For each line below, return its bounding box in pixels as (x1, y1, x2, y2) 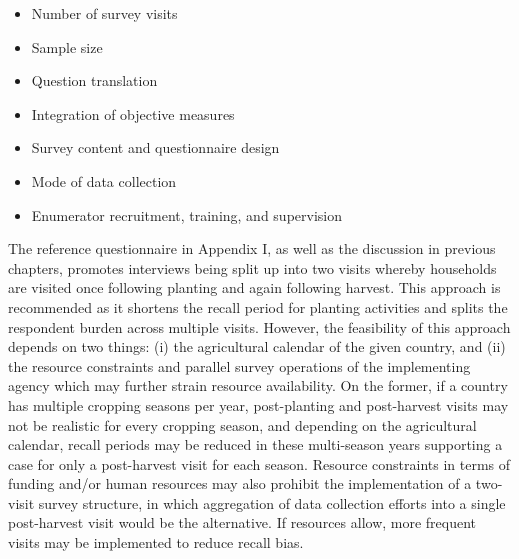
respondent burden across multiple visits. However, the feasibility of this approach (8, 316, 511, 337)
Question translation (31, 70, 158, 91)
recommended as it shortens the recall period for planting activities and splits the (8, 296, 508, 317)
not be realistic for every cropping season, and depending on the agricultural (8, 414, 477, 435)
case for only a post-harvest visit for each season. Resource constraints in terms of (8, 453, 511, 474)
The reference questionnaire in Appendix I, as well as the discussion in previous (8, 238, 496, 259)
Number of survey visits (31, 3, 178, 23)
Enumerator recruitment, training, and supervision (31, 204, 342, 225)
